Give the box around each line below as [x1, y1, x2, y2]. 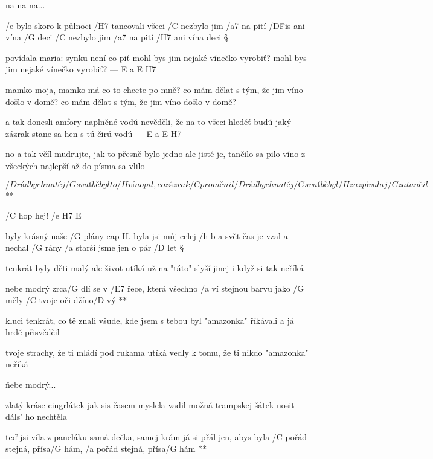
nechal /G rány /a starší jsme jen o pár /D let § [5, 241, 184, 254]
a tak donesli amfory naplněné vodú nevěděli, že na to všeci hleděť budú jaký [5, 115, 292, 128]
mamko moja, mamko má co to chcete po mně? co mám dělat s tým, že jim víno [5, 83, 303, 95]
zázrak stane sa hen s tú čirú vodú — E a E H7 [5, 127, 182, 140]
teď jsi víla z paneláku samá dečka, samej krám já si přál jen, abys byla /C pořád [5, 430, 307, 443]
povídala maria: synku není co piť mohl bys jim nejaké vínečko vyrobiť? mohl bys [5, 51, 307, 63]
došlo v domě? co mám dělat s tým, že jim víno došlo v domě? [5, 95, 237, 108]
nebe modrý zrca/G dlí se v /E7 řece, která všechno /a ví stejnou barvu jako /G [5, 281, 304, 294]
